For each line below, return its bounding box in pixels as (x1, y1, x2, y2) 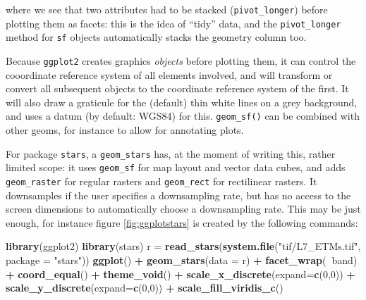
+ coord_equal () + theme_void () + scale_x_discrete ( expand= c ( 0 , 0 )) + (6, 266, 355, 281)
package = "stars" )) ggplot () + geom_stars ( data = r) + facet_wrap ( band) (6, 253, 358, 267)
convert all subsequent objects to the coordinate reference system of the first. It (6, 81, 349, 96)
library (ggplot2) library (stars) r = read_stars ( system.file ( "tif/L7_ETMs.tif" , (6, 239, 361, 254)
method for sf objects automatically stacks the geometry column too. (6, 30, 307, 44)
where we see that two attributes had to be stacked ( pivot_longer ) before (6, 2, 328, 16)
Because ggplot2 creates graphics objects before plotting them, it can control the (6, 53, 356, 68)
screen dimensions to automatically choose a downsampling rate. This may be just (6, 201, 361, 216)
